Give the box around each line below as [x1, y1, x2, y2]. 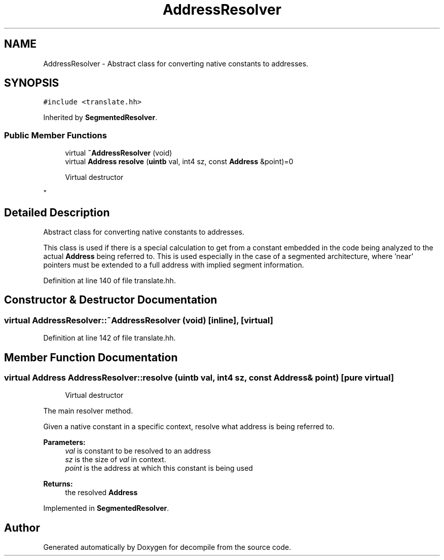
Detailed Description [4, 206, 110, 219]
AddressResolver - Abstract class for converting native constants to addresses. [43, 59, 309, 68]
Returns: [43, 479, 73, 489]
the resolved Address [65, 488, 138, 497]
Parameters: [43, 438, 86, 447]
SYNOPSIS [4, 77, 59, 90]
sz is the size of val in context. [65, 455, 166, 464]
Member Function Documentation [4, 351, 178, 364]
